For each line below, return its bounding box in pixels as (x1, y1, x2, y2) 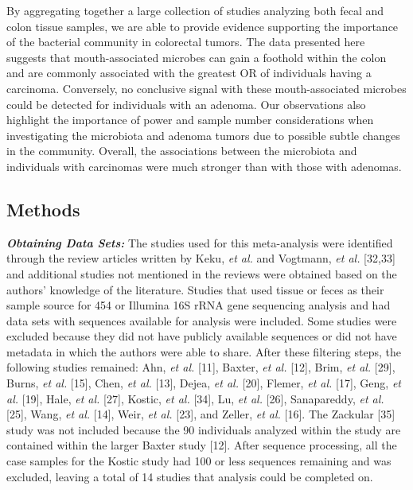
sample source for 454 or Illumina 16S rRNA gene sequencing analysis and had (6, 297, 391, 313)
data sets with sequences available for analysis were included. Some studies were (6, 312, 397, 329)
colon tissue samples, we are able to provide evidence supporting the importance (6, 17, 399, 34)
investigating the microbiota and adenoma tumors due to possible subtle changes (6, 126, 400, 143)
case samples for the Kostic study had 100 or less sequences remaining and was (6, 453, 392, 469)
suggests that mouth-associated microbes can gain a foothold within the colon (6, 49, 387, 65)
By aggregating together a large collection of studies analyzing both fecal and (6, 2, 384, 18)
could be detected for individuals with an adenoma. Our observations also (6, 95, 366, 112)
